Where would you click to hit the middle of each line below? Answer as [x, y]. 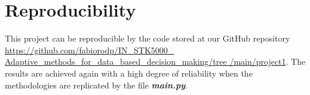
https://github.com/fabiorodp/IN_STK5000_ [90, 50]
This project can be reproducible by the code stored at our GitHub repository [148, 38]
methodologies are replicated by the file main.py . [96, 85]
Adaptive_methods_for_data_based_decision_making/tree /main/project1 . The [155, 61]
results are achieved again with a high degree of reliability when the [129, 73]
